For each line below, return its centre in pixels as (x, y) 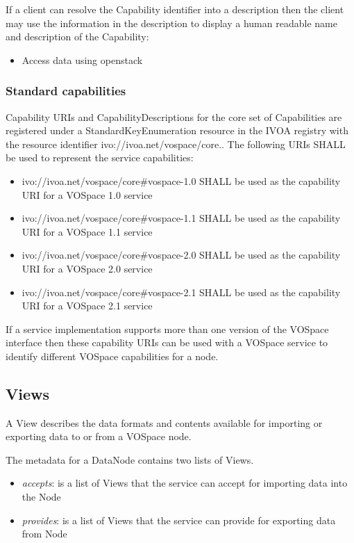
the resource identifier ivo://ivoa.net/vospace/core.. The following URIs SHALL (176, 144)
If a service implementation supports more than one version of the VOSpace (167, 329)
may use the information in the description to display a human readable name (171, 23)
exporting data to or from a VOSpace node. (99, 436)
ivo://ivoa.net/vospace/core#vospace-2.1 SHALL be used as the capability (181, 292)
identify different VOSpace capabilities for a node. (112, 356)
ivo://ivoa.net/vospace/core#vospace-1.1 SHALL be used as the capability (181, 218)
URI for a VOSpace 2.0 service (87, 268)
